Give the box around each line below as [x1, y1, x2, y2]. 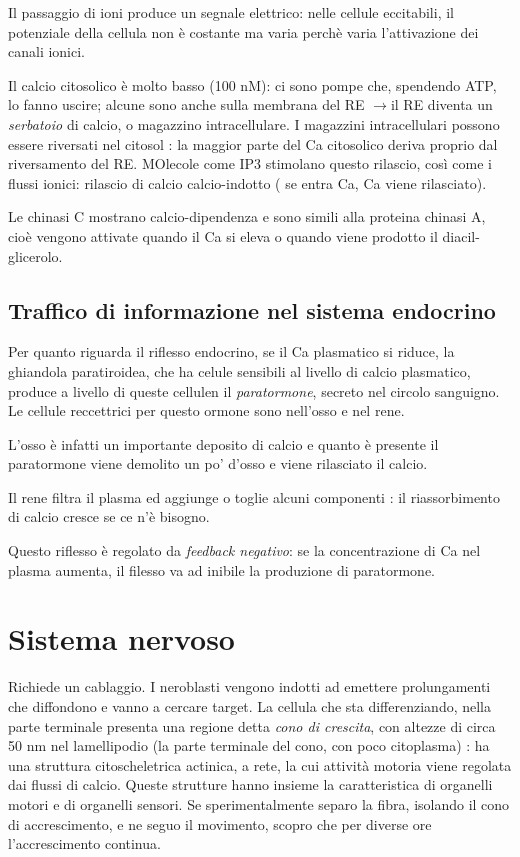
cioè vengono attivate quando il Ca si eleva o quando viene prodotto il [8, 225, 438, 246]
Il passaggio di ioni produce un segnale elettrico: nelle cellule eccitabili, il [8, 2, 454, 22]
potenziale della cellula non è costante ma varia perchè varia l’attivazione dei [8, 21, 479, 42]
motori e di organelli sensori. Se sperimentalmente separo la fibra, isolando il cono [8, 793, 510, 814]
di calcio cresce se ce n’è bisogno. [8, 506, 210, 527]
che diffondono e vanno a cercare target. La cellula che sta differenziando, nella [8, 695, 491, 716]
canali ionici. [8, 41, 86, 62]
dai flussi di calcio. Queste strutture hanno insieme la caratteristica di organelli [8, 774, 493, 795]
